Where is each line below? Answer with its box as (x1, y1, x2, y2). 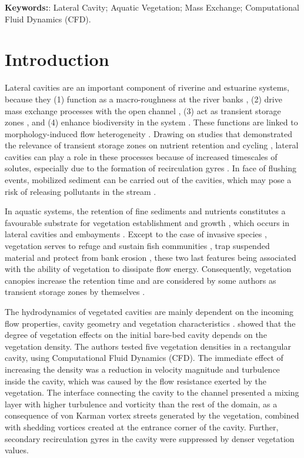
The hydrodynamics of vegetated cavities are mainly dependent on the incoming (5, 306, 294, 317)
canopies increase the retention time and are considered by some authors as (5, 274, 276, 286)
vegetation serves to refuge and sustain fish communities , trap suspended (5, 240, 270, 252)
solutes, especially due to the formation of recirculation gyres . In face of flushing (5, 162, 296, 174)
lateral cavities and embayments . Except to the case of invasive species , (5, 228, 267, 240)
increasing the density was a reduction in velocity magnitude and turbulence (5, 363, 280, 375)
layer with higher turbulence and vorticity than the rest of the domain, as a (5, 397, 278, 410)
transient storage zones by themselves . (5, 286, 145, 298)
